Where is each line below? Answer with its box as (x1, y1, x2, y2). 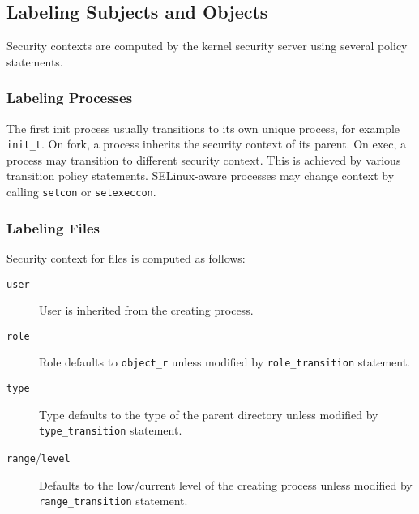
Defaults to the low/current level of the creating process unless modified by (39, 476, 413, 493)
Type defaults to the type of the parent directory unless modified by (39, 405, 378, 422)
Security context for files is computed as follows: (6, 249, 246, 266)
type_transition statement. (39, 422, 182, 439)
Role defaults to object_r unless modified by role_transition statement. (39, 353, 410, 371)
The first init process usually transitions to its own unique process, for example (6, 119, 400, 136)
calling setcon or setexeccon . (6, 183, 156, 200)
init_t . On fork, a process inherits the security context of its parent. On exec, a (6, 135, 407, 152)
